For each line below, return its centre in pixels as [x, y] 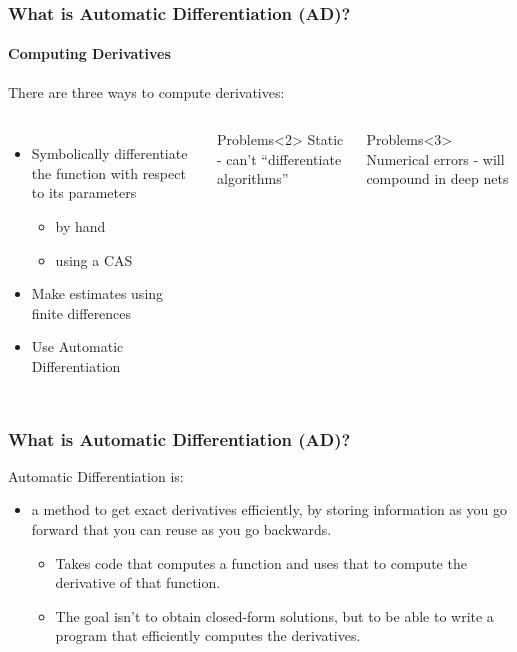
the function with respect [108, 172]
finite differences [81, 312]
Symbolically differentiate [109, 153]
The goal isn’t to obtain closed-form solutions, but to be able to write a [274, 615]
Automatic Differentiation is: [96, 475]
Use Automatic [77, 346]
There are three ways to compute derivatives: [146, 91]
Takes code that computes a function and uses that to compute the [261, 562]
